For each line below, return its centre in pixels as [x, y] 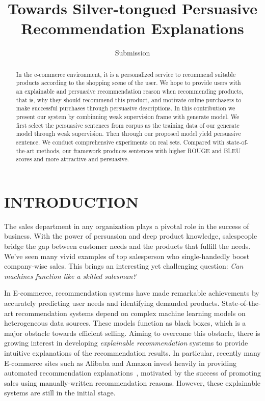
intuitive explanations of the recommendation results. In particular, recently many [132, 352]
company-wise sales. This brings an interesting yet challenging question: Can [124, 266]
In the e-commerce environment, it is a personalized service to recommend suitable [126, 74]
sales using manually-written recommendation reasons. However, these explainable [132, 382]
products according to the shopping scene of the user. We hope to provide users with [128, 83]
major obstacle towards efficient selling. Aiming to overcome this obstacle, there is [132, 333]
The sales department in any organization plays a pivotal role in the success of [127, 226]
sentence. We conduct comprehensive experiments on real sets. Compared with [120, 142]
